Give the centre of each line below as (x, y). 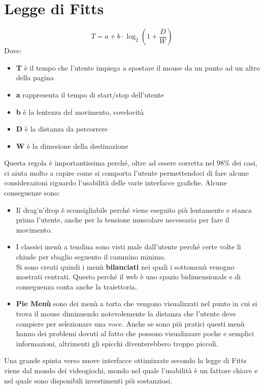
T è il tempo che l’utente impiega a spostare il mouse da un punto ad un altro (138, 67)
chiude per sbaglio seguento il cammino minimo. (91, 257)
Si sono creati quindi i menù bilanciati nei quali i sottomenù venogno (125, 266)
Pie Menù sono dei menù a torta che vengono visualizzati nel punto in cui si (137, 303)
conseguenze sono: (32, 193)
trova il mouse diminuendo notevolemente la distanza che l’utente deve (126, 313)
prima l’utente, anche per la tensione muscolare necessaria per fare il (123, 220)
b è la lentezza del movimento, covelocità (80, 111)
